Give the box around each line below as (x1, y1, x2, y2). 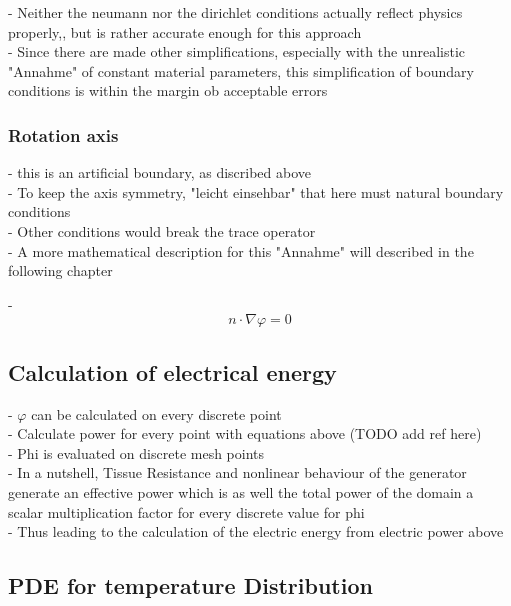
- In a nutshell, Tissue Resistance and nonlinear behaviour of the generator (8, 462, 467, 483)
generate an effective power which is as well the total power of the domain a (8, 481, 474, 502)
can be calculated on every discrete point (31, 403, 282, 424)
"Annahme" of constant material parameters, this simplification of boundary (8, 60, 474, 81)
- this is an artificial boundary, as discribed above (8, 162, 312, 183)
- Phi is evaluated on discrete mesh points (8, 442, 265, 463)
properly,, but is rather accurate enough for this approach (8, 21, 362, 42)
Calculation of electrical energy (8, 356, 337, 387)
